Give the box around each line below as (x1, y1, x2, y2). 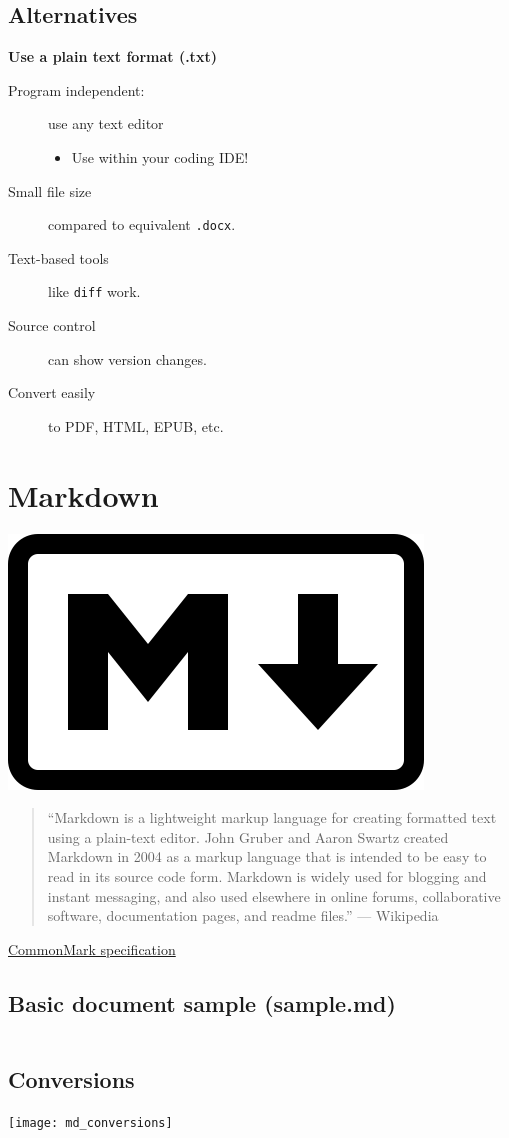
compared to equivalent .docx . (48, 214, 236, 235)
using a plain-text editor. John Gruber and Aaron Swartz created (47, 826, 449, 847)
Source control (8, 315, 96, 336)
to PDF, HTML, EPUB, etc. (48, 415, 224, 436)
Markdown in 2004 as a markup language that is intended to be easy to (47, 846, 487, 867)
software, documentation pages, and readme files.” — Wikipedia (47, 905, 439, 926)
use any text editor (48, 113, 164, 134)
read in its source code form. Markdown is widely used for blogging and (47, 865, 487, 886)
